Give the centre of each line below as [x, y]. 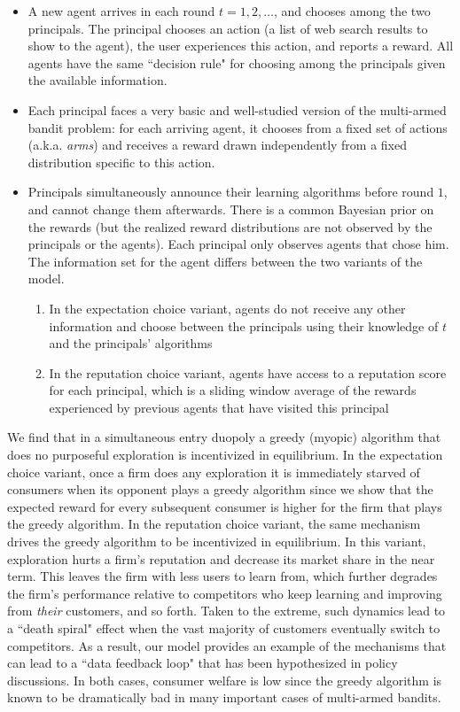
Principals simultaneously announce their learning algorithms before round [231, 192]
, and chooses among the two [352, 11]
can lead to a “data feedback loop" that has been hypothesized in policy [203, 663]
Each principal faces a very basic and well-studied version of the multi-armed [237, 109]
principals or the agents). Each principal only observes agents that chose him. [238, 244]
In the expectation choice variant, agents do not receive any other [227, 308]
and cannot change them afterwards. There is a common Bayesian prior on [231, 209]
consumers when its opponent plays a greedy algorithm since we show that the [220, 489]
